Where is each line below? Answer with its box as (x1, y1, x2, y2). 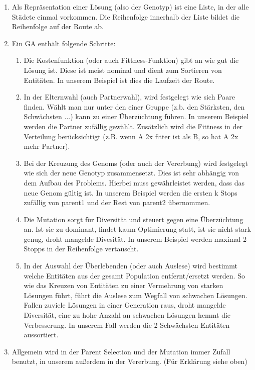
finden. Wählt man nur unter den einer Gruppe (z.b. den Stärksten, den (24, 101, 245, 112)
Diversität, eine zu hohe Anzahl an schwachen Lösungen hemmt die (24, 310, 231, 320)
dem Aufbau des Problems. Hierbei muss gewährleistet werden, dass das (24, 177, 244, 188)
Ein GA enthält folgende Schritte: (12, 38, 116, 48)
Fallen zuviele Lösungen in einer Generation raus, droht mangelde (24, 300, 226, 310)
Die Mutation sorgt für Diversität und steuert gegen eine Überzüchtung (24, 214, 243, 224)
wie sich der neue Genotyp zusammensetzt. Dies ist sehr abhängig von (24, 167, 239, 178)
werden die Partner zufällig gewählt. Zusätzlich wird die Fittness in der (24, 121, 242, 131)
